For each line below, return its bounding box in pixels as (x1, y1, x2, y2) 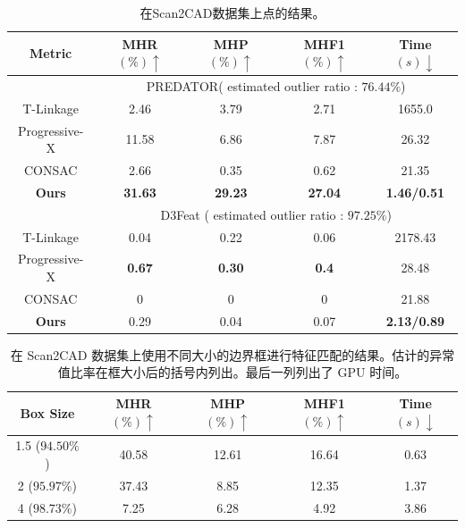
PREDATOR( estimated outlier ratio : (146, 76, 358, 95)
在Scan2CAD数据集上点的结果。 (139, 4, 325, 21)
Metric (30, 44, 72, 63)
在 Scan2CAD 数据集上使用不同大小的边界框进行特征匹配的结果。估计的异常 (10, 345, 455, 364)
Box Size (20, 403, 75, 422)
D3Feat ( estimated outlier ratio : (160, 205, 344, 223)
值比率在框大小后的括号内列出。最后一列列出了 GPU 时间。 (57, 363, 408, 381)
